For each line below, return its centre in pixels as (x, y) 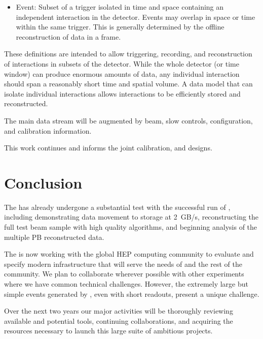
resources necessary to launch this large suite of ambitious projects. (108, 331)
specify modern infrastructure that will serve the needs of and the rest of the (123, 264)
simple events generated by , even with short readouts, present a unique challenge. (132, 294)
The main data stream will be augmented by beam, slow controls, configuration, (128, 120)
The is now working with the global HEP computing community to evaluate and (129, 254)
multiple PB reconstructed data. (54, 237)
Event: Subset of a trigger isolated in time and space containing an (120, 7)
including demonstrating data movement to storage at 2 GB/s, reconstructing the (131, 217)
